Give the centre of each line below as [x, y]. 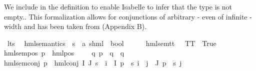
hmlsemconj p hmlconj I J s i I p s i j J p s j [93, 62]
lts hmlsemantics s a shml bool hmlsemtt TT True [112, 43]
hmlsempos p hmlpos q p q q [64, 53]
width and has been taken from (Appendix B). [75, 26]
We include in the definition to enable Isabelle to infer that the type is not [118, 6]
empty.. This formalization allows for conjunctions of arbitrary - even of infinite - [128, 16]
